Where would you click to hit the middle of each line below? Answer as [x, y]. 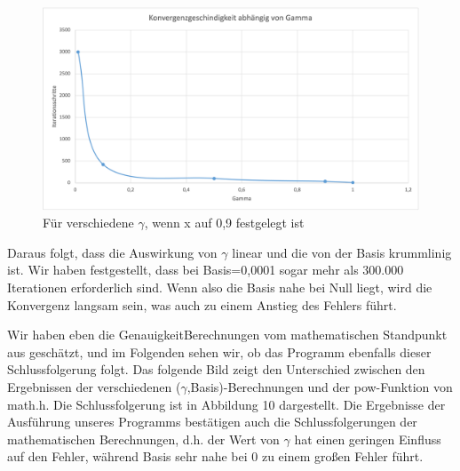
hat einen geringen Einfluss [368, 439]
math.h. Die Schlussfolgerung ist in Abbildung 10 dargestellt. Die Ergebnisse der [226, 404]
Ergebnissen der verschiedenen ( [94, 386]
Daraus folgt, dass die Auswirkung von [112, 252]
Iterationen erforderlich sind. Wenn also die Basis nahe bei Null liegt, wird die [220, 287]
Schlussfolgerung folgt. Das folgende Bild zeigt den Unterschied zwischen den [216, 369]
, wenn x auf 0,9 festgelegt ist [224, 223]
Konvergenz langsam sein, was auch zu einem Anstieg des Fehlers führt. [202, 304]
